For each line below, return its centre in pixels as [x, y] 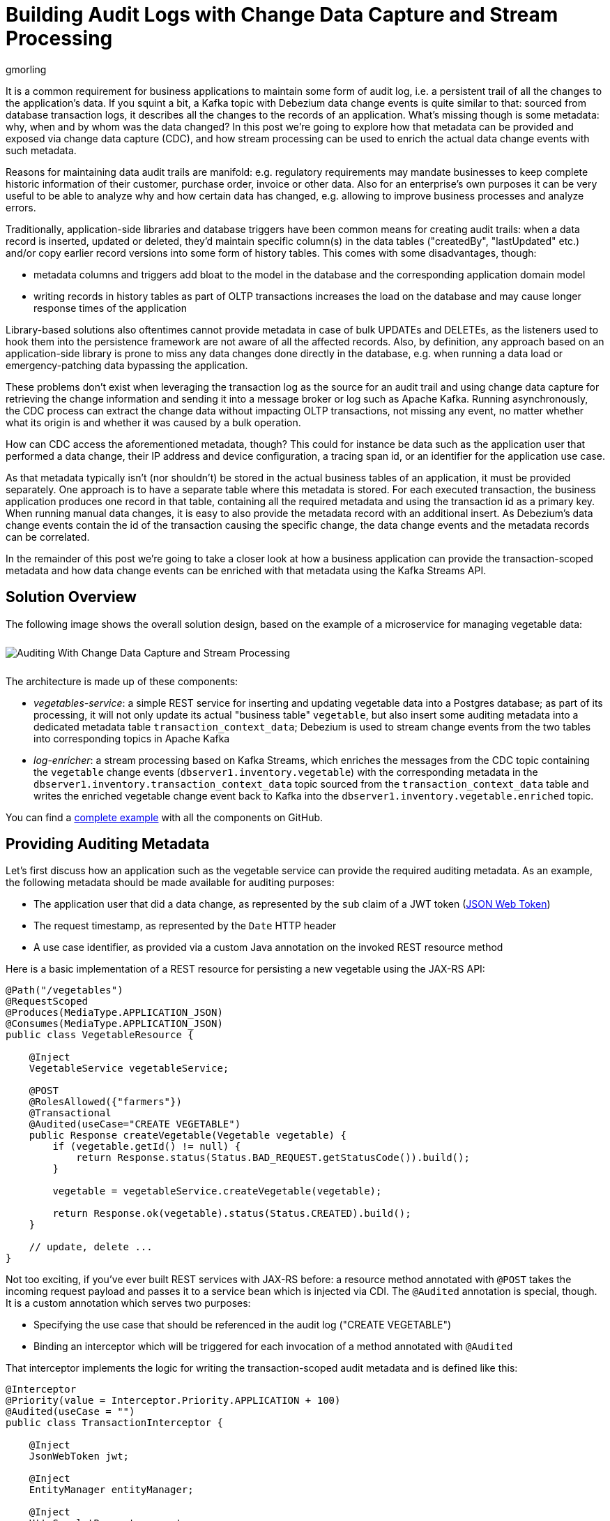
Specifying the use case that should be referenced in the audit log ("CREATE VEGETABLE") [243, 1325]
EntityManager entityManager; [111, 1490]
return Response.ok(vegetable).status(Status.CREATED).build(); [232, 1214]
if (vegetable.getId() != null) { [147, 1147]
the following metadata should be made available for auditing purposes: [170, 883]
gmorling [26, 69]
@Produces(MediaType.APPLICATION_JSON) [114, 1013]
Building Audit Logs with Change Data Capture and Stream [282, 15]
